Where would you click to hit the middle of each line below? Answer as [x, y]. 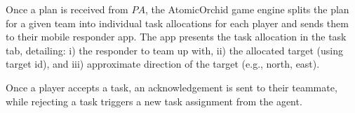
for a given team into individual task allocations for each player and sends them [177, 23]
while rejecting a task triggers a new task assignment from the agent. [154, 101]
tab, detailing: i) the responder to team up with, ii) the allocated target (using [174, 50]
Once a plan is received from [67, 9]
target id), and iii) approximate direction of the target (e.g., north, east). [163, 64]
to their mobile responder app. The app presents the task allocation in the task [176, 37]
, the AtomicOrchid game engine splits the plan [247, 9]
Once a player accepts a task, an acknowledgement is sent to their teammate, [172, 87]
